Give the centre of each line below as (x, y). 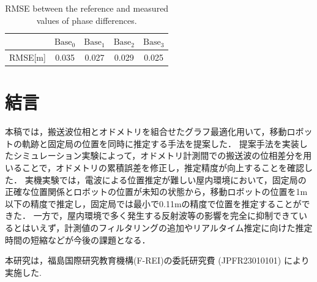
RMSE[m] (28, 57)
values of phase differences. (87, 20)
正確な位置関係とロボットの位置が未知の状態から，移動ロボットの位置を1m (156, 192)
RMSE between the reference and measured (87, 8)
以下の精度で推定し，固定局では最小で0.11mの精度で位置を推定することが (153, 203)
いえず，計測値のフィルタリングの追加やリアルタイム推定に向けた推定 (171, 227)
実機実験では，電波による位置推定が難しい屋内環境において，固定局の (166, 179)
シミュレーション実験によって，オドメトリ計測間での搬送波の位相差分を (158, 155)
